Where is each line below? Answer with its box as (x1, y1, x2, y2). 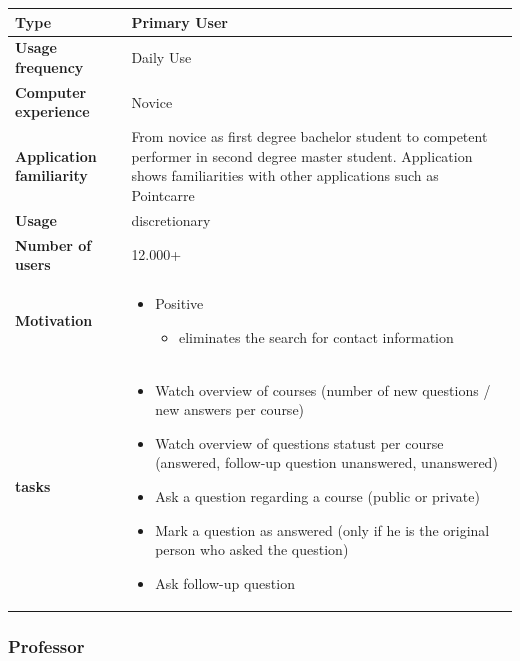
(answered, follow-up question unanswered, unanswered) (155, 452, 498, 473)
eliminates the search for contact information (178, 326, 454, 347)
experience (15, 101, 90, 122)
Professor (8, 633, 85, 658)
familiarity (15, 165, 88, 186)
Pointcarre (131, 185, 195, 205)
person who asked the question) (155, 539, 349, 560)
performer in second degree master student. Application (131, 145, 473, 166)
